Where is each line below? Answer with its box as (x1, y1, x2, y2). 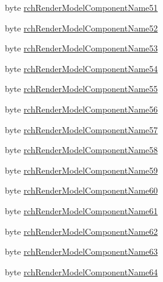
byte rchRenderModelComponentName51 (5, 1, 158, 13)
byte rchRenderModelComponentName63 (5, 245, 158, 258)
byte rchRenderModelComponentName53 (5, 42, 158, 54)
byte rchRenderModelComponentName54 (5, 62, 158, 74)
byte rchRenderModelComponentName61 (5, 204, 158, 217)
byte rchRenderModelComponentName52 (5, 21, 158, 34)
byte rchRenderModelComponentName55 (5, 82, 158, 95)
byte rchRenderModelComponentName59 (5, 163, 158, 176)
